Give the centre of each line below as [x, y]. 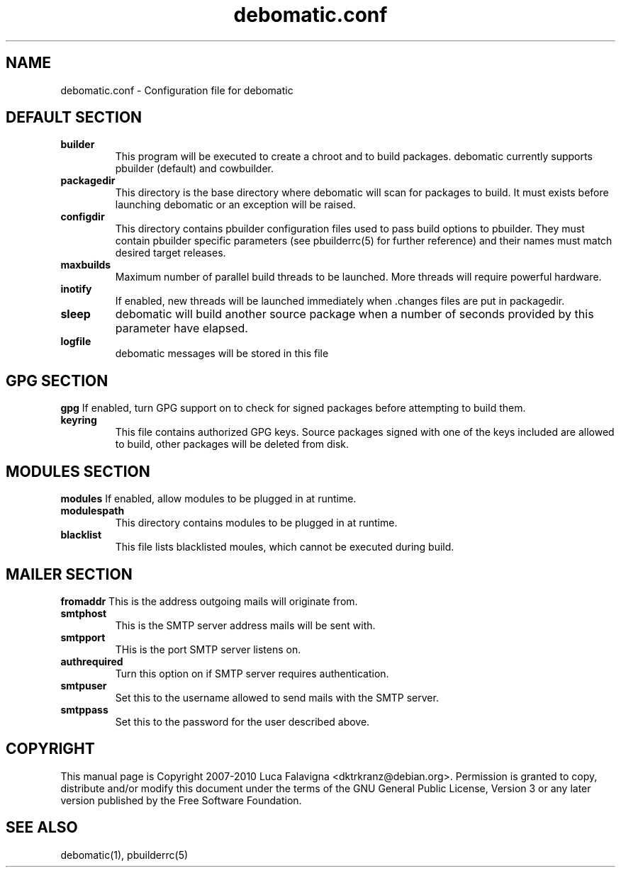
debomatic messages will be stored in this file [222, 354]
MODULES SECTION [78, 471]
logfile [76, 342]
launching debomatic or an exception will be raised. [235, 205]
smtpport [83, 637]
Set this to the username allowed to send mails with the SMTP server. [277, 697]
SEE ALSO [42, 828]
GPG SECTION [57, 381]
